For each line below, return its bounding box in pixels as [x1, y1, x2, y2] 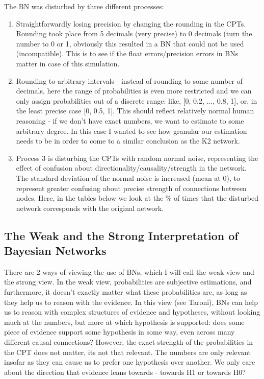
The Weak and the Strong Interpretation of [4, 227, 239, 243]
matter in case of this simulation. [16, 58, 120, 68]
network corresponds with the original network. [16, 202, 164, 213]
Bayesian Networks [4, 243, 107, 258]
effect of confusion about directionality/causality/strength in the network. [16, 162, 247, 173]
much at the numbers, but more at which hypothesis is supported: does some [4, 316, 245, 327]
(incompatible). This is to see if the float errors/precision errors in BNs [16, 48, 239, 59]
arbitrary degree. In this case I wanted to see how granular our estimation [16, 125, 247, 136]
